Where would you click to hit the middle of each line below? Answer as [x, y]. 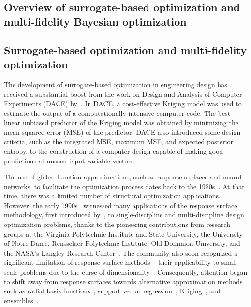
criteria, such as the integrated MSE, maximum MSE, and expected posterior [119, 141]
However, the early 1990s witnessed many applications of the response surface [121, 205]
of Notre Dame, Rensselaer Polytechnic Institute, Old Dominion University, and [122, 243]
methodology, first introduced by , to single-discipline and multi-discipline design [124, 215]
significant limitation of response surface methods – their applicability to [112, 262]
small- [230, 262]
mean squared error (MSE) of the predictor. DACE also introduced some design [122, 132]
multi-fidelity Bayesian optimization [95, 21]
